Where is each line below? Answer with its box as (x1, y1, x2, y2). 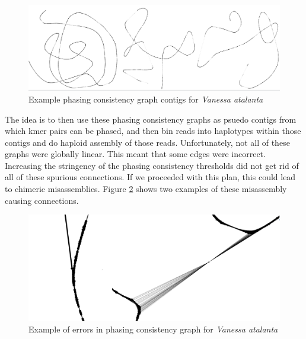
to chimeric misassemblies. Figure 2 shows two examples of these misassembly (5, 183, 287, 195)
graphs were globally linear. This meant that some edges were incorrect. (5, 148, 266, 160)
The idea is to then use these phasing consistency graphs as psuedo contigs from (5, 113, 297, 125)
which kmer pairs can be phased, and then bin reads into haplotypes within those (5, 124, 301, 137)
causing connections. (5, 194, 79, 206)
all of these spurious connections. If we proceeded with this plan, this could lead (5, 171, 296, 183)
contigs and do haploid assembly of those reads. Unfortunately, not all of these (5, 136, 290, 148)
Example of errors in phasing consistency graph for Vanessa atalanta (28, 323, 278, 335)
